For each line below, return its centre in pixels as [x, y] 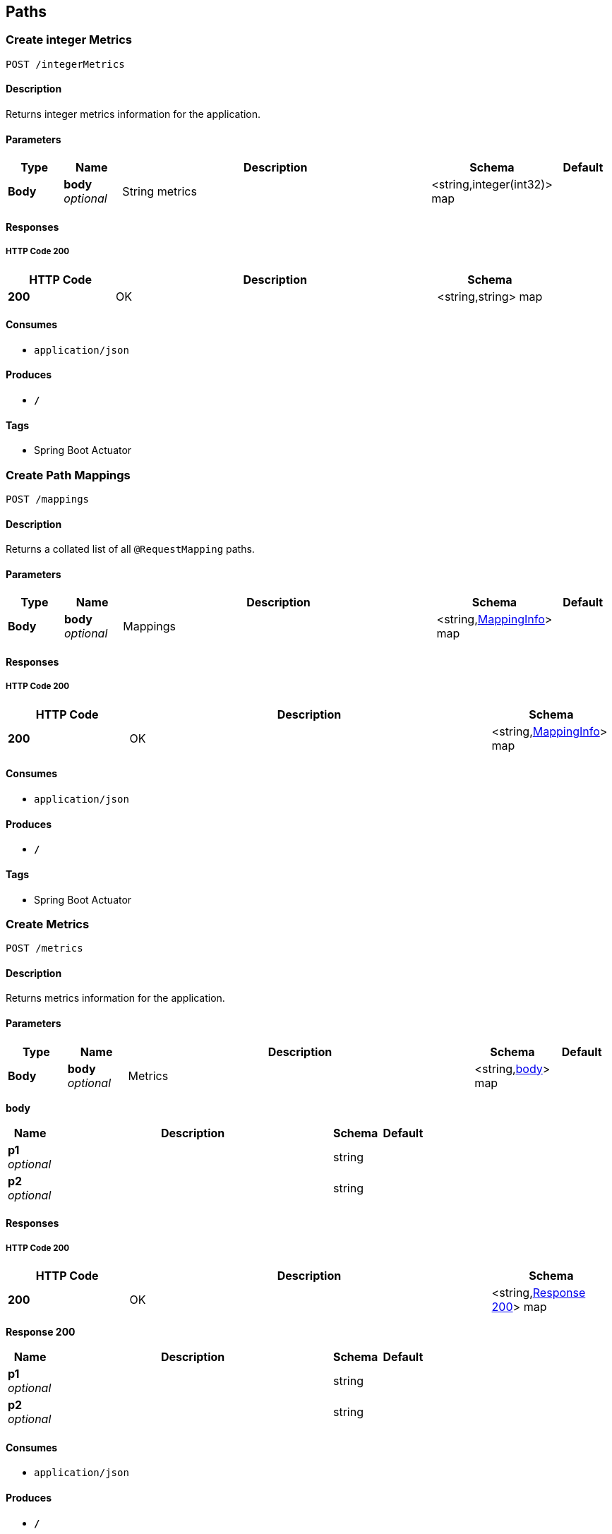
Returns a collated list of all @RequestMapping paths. [130, 549]
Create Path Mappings [68, 475]
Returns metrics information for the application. [115, 998]
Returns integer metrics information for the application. [133, 114]
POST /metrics [44, 948]
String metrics [160, 192]
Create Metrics [48, 924]
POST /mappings [48, 499]
